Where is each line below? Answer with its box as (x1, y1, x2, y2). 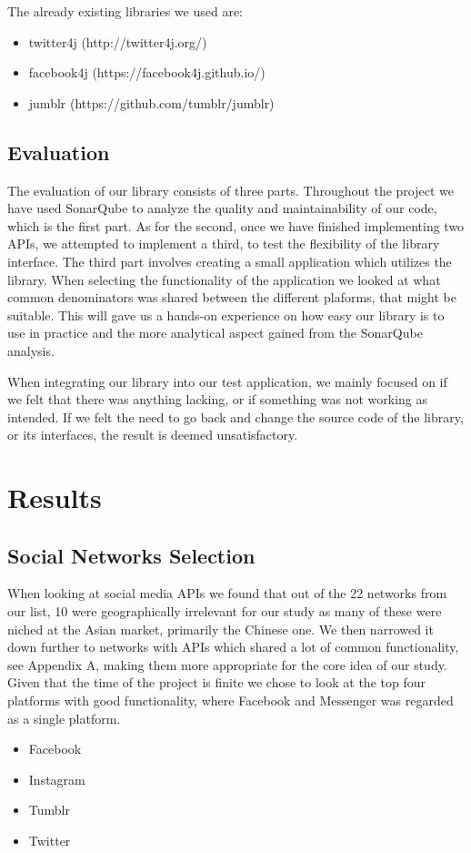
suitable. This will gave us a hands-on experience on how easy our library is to (7, 305, 445, 324)
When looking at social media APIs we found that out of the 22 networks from (7, 584, 447, 603)
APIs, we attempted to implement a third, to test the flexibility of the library (7, 234, 440, 253)
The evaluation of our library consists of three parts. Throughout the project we (7, 180, 454, 199)
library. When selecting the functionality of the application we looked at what (7, 269, 441, 289)
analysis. (7, 340, 55, 360)
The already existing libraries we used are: (7, 2, 243, 20)
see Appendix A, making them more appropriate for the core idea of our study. (7, 655, 447, 674)
